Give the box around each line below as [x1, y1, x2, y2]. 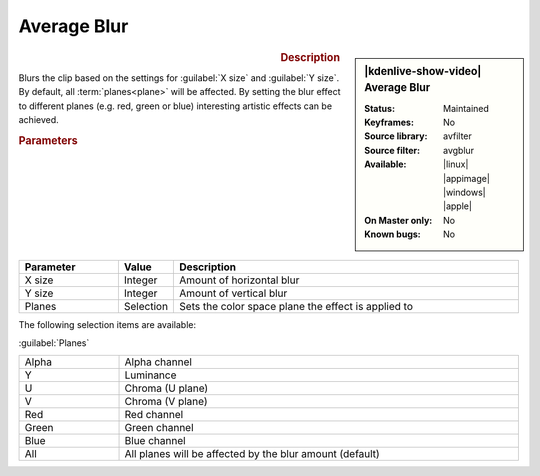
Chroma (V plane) [124, 395, 208, 409]
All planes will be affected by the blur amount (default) [124, 447, 380, 461]
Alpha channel [124, 355, 192, 369]
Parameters [18, 133, 79, 147]
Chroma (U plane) [124, 381, 209, 395]
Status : [364, 102, 395, 114]
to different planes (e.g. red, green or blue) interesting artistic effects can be [18, 100, 333, 112]
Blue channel [124, 434, 186, 448]
